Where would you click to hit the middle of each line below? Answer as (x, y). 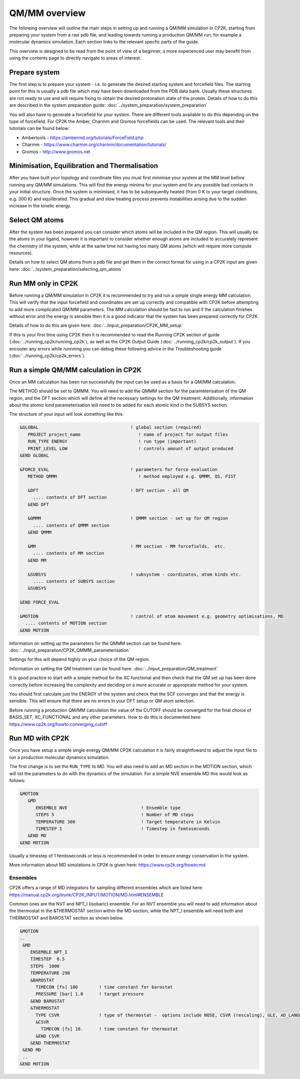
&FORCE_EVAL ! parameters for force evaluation (118, 469)
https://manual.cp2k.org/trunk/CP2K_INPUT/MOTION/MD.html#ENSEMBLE (86, 895)
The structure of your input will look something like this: (66, 414)
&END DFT (38, 504)
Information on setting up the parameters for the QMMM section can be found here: (95, 643)
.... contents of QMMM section (71, 525)
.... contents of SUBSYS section (74, 581)
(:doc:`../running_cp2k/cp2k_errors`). (47, 355)
